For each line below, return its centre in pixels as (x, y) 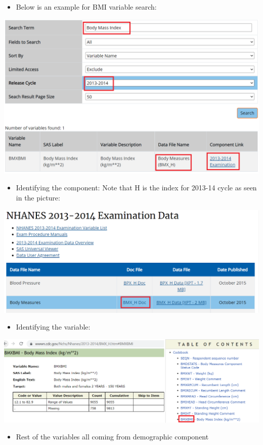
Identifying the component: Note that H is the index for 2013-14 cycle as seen (136, 188)
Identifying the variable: (53, 327)
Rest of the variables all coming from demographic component (112, 437)
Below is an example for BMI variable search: (86, 7)
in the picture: (38, 197)
